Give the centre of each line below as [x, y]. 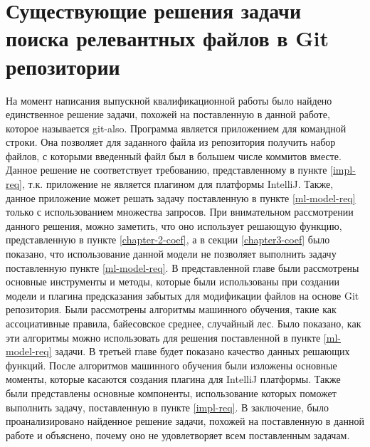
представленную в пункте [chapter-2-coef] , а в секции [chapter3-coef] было [168, 240]
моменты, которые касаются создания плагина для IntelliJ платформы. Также [173, 379]
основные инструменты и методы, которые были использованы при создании [173, 282]
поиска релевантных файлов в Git [167, 38]
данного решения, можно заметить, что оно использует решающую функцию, [174, 225]
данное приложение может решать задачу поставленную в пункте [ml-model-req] [181, 198]
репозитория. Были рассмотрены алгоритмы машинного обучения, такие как [171, 309]
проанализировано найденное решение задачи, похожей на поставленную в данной [185, 421]
